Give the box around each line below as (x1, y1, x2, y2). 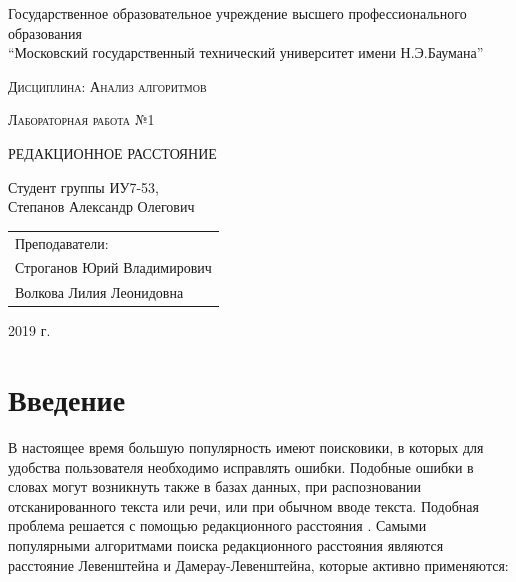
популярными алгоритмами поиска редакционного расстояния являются (8, 534, 444, 555)
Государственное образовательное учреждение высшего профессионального (8, 3, 467, 23)
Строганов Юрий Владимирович (15, 257, 212, 278)
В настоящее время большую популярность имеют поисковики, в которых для (8, 437, 484, 457)
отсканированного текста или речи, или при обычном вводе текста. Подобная (8, 495, 480, 516)
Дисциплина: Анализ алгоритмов (8, 75, 207, 96)
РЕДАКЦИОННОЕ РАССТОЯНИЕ (8, 142, 217, 163)
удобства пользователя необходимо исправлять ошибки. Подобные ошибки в (8, 456, 474, 477)
